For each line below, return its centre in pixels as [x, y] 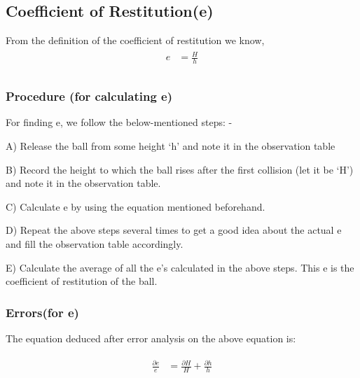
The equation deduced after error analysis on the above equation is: [151, 338]
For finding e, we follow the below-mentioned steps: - [119, 122]
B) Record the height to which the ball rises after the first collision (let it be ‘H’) [180, 169]
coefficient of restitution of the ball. [82, 281]
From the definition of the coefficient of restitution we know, [135, 40]
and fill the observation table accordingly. [95, 244]
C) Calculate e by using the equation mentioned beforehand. [136, 206]
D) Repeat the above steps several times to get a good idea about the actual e [174, 230]
